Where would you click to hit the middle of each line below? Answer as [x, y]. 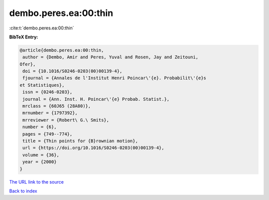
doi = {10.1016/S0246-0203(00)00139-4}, [72, 71]
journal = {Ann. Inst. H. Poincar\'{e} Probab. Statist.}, [96, 99]
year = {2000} [40, 162]
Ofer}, [28, 64]
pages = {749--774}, [48, 134]
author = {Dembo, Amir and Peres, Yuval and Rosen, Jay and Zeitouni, [111, 57]
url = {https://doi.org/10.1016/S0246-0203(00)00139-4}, [93, 148]
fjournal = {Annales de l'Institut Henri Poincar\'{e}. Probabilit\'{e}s [115, 78]
